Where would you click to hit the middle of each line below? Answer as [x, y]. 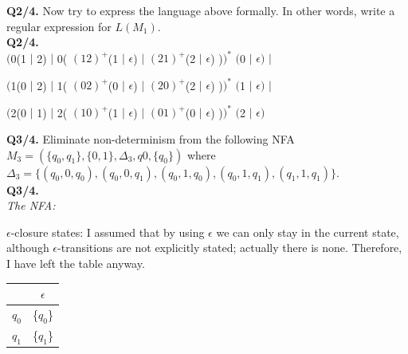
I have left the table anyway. [76, 264]
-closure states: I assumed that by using [108, 232]
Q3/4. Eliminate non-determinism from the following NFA [151, 139]
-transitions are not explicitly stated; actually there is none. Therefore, [230, 248]
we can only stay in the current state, [308, 232]
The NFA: [31, 205]
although [28, 248]
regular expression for [59, 26]
